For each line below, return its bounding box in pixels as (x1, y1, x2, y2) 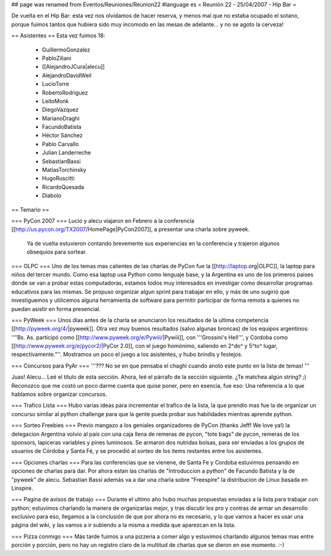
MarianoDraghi (42, 114, 80, 122)
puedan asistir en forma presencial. (11, 305, 101, 312)
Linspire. (11, 484, 34, 492)
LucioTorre (42, 80, 69, 88)
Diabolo (42, 192, 62, 199)
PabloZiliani (42, 54, 72, 61)
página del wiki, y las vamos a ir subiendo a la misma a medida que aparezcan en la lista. (11, 522, 236, 529)
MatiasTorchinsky (42, 166, 86, 174)
